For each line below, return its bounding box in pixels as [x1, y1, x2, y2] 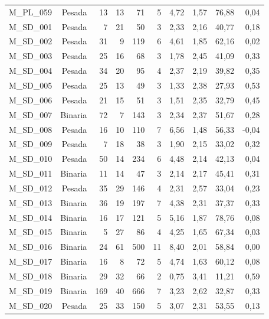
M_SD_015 [9, 226, 53, 238]
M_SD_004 [9, 64, 53, 77]
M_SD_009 [9, 138, 53, 150]
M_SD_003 [9, 50, 53, 62]
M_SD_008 [9, 123, 53, 135]
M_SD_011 [9, 167, 53, 180]
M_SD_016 [9, 240, 53, 253]
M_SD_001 [9, 20, 53, 32]
